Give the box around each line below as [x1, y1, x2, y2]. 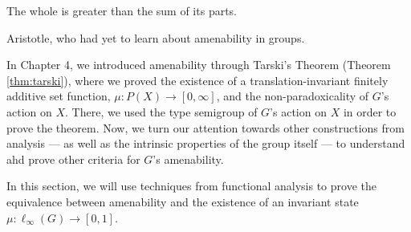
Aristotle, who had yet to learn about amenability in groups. [6, 29, 305, 46]
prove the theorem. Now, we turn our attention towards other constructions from [6, 119, 405, 136]
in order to [343, 103, 397, 120]
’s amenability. [153, 150, 224, 167]
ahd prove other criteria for [6, 150, 140, 167]
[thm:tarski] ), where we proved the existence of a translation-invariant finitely [6, 71, 389, 88]
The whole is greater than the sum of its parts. [6, 2, 238, 18]
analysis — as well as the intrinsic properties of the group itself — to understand [6, 135, 405, 152]
